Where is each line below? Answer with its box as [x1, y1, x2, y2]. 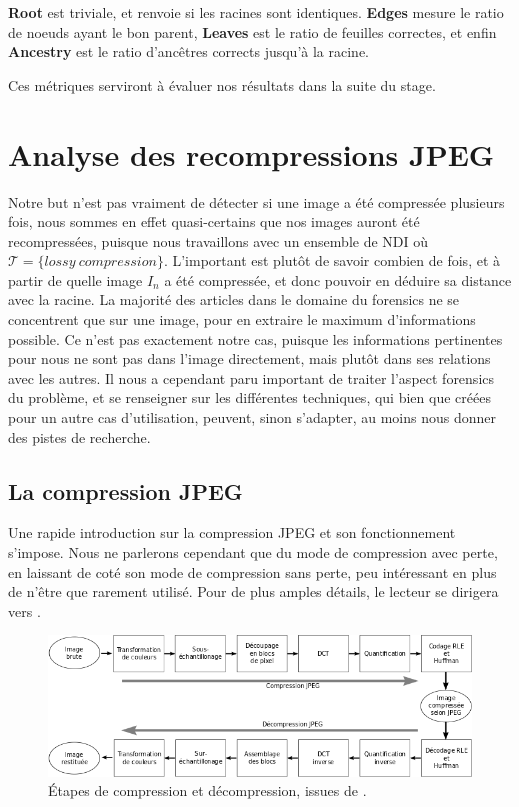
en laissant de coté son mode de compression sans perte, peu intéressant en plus [8, 561, 497, 582]
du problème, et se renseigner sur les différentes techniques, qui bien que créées [8, 387, 491, 408]
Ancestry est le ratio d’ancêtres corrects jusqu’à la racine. [8, 41, 369, 62]
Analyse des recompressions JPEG [8, 133, 495, 174]
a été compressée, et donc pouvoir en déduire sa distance [164, 269, 512, 290]
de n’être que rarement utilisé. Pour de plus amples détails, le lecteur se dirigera [8, 581, 499, 602]
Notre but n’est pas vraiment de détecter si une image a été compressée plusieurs [8, 191, 505, 212]
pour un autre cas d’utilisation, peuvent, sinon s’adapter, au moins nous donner [8, 407, 496, 428]
